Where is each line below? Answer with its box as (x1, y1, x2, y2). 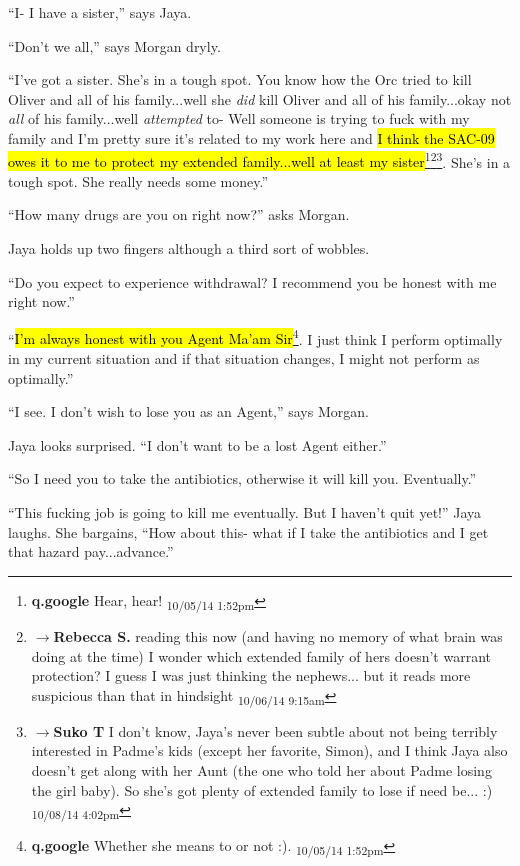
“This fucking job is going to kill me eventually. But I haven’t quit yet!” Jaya (8, 502, 482, 522)
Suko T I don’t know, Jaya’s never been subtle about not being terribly (53, 720, 498, 741)
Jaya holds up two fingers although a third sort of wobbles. (8, 238, 370, 258)
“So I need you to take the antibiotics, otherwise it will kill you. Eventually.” (8, 468, 477, 489)
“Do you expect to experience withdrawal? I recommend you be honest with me (8, 271, 497, 292)
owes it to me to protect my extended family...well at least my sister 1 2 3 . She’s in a (8, 148, 511, 172)
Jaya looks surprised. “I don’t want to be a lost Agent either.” (8, 434, 387, 455)
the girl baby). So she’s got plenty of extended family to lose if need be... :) (31, 779, 493, 800)
